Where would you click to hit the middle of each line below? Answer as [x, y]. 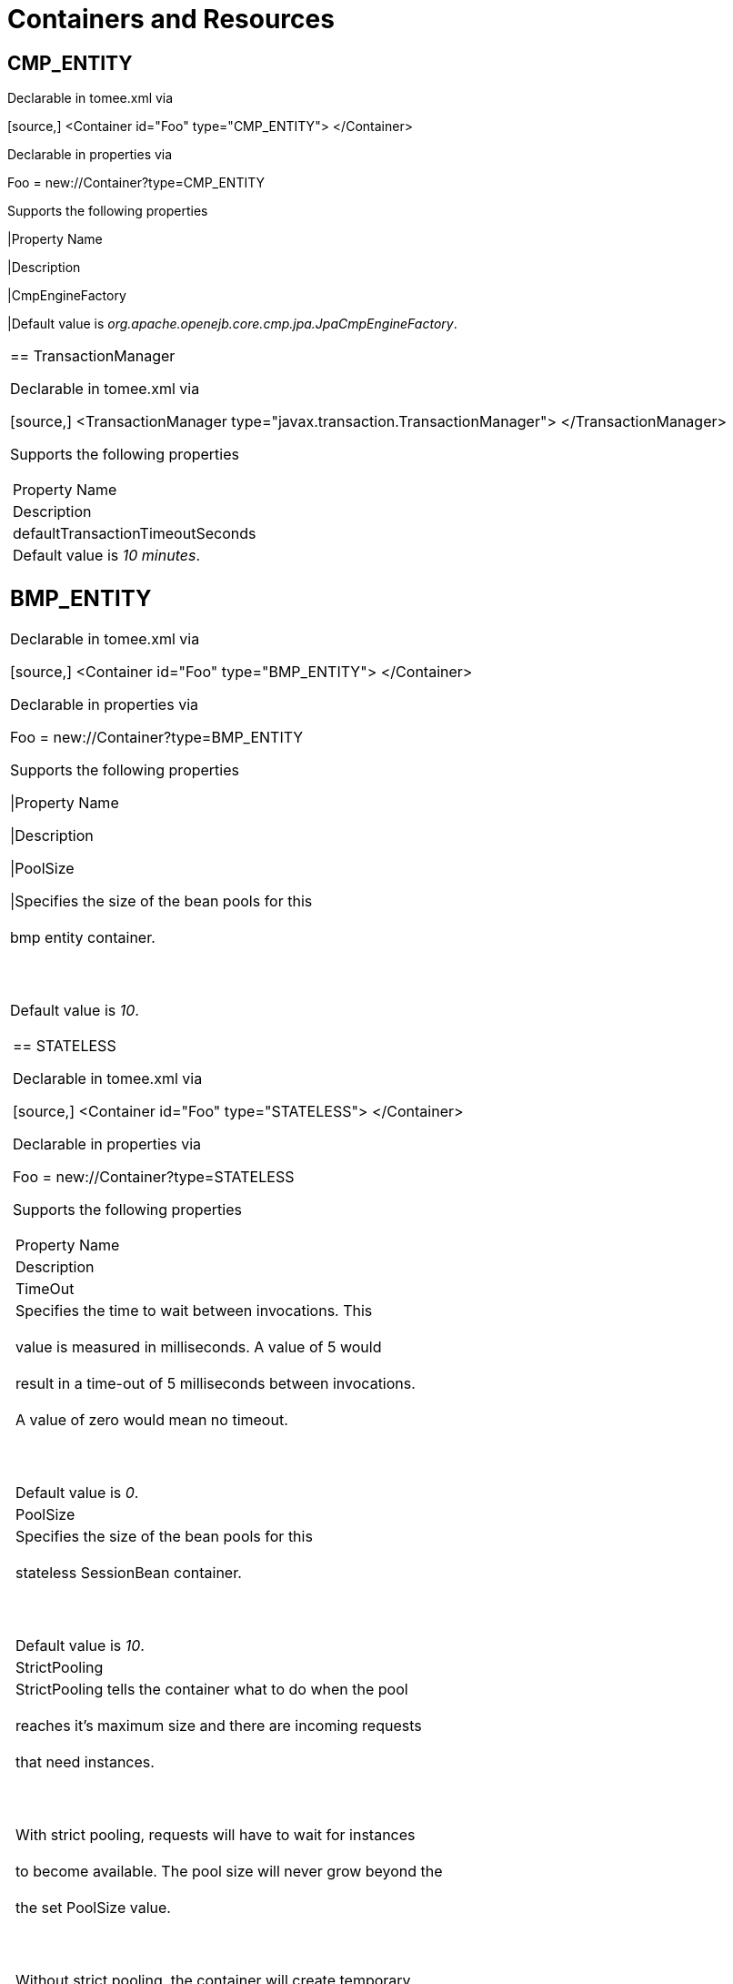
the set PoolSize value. [93, 1907]
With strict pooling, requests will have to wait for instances [216, 1834]
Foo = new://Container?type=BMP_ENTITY [157, 737]
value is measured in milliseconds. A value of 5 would [199, 1346]
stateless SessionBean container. [129, 1572]
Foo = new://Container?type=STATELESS [154, 1176]
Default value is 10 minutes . [106, 556]
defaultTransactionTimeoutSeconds [135, 534]
